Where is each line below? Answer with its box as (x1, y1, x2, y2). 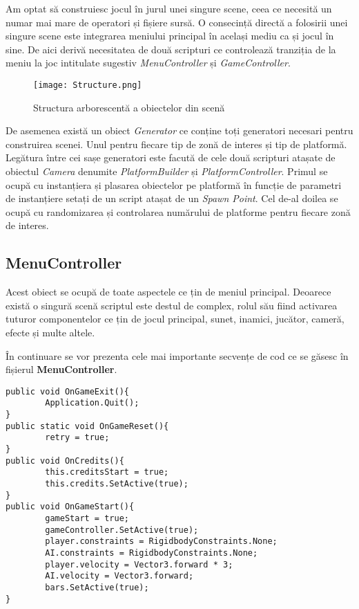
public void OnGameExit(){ (6, 386, 129, 397)
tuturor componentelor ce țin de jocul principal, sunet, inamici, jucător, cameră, (6, 311, 345, 326)
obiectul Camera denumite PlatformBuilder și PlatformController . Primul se (6, 164, 328, 178)
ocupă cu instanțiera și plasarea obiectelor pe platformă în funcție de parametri (6, 177, 342, 192)
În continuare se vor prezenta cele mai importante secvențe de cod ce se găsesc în (6, 348, 349, 363)
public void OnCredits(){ (6, 455, 124, 466)
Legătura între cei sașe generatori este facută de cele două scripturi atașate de (6, 150, 336, 165)
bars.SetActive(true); (45, 582, 149, 592)
